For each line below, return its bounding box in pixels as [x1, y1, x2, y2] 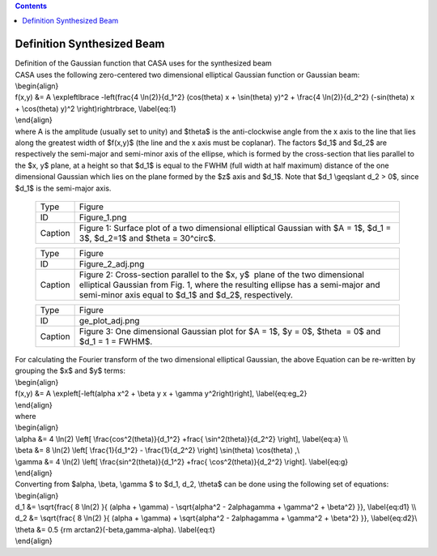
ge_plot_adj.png [78, 314, 140, 326]
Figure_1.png [78, 212, 127, 223]
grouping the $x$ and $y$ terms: [15, 366, 125, 376]
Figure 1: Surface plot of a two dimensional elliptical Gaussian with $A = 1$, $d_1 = [78, 222, 392, 233]
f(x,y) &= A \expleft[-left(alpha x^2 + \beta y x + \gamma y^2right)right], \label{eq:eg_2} [15, 389, 308, 399]
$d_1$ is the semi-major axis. [15, 183, 112, 193]
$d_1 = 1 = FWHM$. [78, 336, 153, 347]
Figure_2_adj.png [78, 258, 145, 269]
